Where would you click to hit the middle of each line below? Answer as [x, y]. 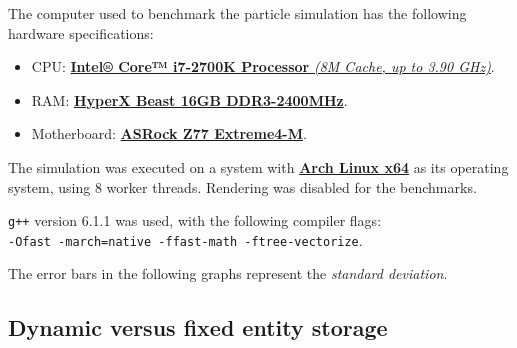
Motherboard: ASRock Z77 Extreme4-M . [169, 133]
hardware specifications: [81, 32]
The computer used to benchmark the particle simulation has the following [237, 13]
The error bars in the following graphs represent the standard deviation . [228, 273]
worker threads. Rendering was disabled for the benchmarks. [291, 186]
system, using [49, 186]
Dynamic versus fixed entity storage [198, 327]
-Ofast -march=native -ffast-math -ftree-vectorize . [185, 239]
